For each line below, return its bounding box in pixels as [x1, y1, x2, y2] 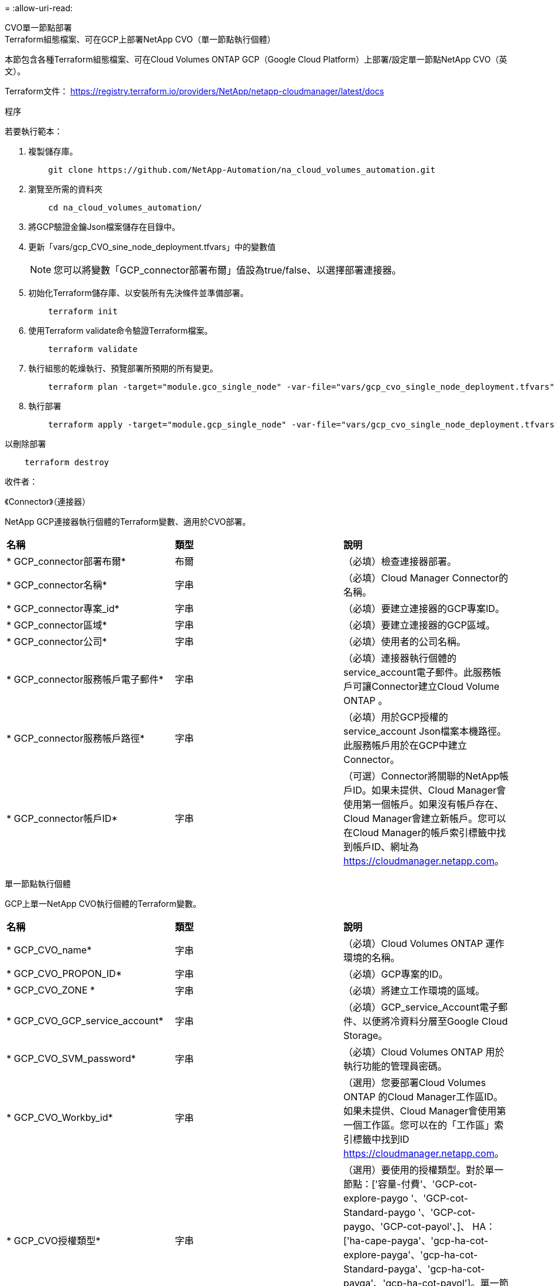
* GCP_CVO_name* [6, 944, 92, 956]
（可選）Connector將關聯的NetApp [343, 770, 499, 782]
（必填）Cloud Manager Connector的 [343, 572, 508, 584]
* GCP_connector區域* [6, 619, 107, 631]
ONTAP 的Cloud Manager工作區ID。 [343, 1091, 503, 1103]
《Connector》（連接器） [5, 496, 91, 506]
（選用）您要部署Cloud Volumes [343, 1077, 486, 1088]
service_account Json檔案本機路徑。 [343, 725, 507, 737]
